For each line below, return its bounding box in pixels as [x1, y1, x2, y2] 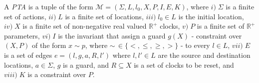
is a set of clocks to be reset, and [134, 59, 234, 70]
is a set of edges [4, 49, 52, 60]
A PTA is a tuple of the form [4, 1, 93, 11]
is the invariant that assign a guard [58, 30, 166, 41]
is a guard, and [63, 59, 109, 70]
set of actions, [4, 11, 46, 21]
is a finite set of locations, [65, 11, 144, 21]
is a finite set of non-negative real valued [22, 21, 147, 31]
